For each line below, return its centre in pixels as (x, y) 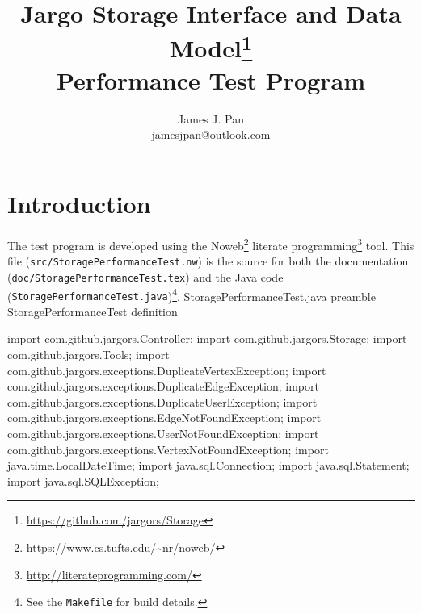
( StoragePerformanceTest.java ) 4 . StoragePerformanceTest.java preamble (192, 294)
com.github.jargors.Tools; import (88, 355)
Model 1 (211, 46)
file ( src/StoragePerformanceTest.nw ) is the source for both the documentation (208, 261)
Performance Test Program (211, 79)
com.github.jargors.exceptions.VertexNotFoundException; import (168, 449)
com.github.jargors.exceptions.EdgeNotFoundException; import (164, 418)
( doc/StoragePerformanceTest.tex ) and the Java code (145, 276)
